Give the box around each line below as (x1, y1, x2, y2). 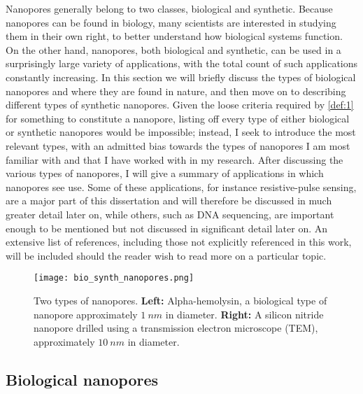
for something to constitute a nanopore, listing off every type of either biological (6, 111, 350, 125)
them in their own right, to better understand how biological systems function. (6, 29, 343, 43)
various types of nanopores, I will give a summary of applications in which (6, 166, 324, 181)
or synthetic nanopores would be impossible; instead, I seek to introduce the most (6, 125, 356, 139)
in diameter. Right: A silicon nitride (165, 307, 324, 321)
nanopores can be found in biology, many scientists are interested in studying (6, 15, 336, 29)
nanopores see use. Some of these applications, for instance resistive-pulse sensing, (6, 179, 357, 194)
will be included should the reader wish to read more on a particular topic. (6, 248, 327, 262)
